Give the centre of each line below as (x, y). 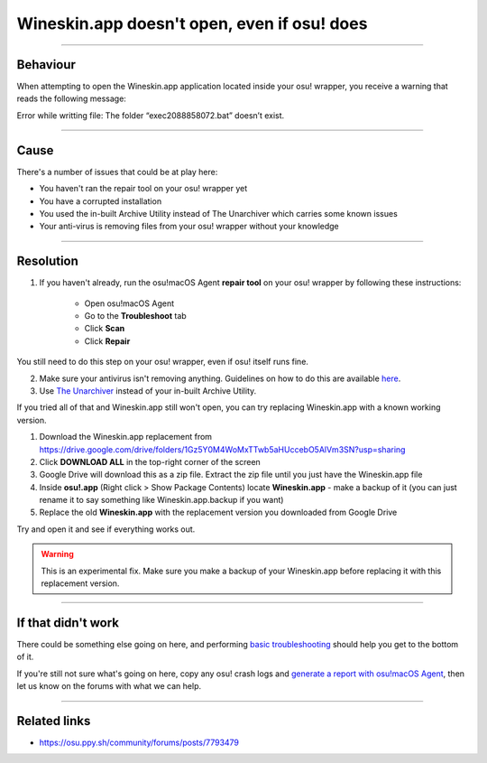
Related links (54, 721)
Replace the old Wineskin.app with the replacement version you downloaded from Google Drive (218, 512)
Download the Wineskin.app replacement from (125, 437)
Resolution (47, 261)
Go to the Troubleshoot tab (135, 316)
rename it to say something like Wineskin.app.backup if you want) (161, 500)
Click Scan (105, 329)
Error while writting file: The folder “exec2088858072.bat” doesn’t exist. (151, 115)
